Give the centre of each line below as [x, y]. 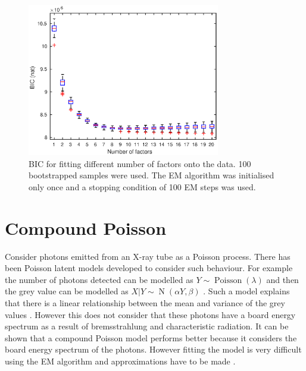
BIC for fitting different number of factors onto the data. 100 [140, 163]
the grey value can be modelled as [67, 291]
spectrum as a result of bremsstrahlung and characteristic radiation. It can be [147, 326]
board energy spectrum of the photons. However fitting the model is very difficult [153, 349]
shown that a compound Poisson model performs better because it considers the [151, 337]
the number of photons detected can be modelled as [99, 279]
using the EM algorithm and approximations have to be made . [120, 361]
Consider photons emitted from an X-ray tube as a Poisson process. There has [148, 256]
